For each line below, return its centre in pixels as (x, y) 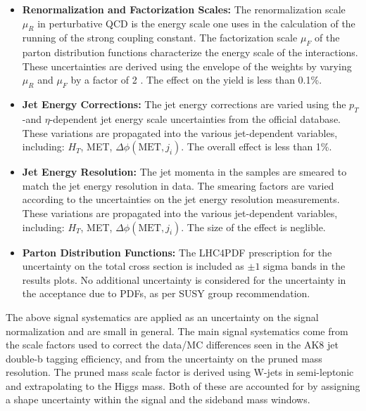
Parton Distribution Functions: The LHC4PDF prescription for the (177, 252)
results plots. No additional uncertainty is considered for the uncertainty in (184, 279)
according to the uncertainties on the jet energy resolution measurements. (181, 199)
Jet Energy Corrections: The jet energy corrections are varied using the (184, 104)
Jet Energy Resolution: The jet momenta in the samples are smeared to (184, 172)
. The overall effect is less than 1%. (257, 146)
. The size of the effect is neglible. (253, 227)
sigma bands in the (304, 266)
